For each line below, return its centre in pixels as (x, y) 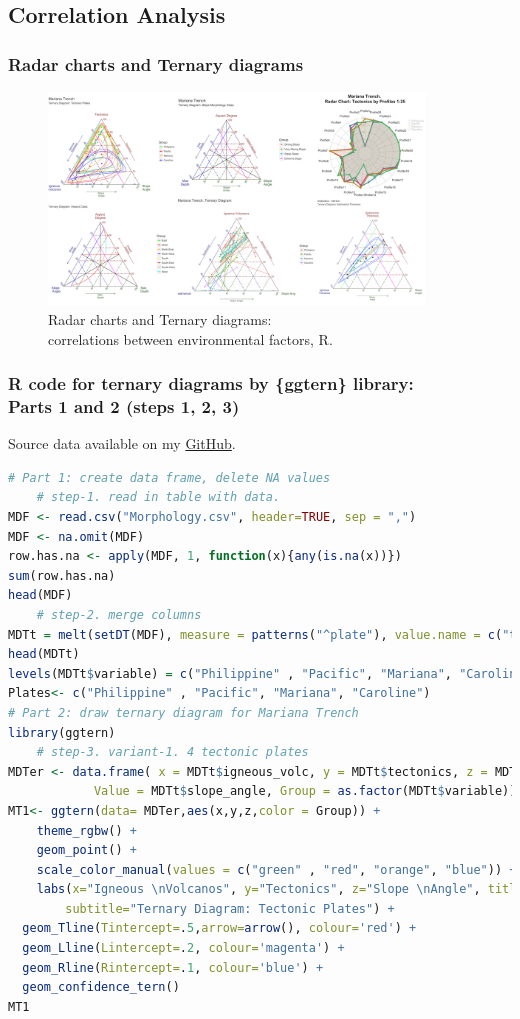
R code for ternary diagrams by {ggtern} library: (211, 383)
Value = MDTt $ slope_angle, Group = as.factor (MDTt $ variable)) (305, 791)
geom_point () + (86, 850)
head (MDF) (40, 595)
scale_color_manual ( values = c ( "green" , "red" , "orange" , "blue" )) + (276, 869)
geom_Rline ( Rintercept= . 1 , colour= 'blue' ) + (173, 967)
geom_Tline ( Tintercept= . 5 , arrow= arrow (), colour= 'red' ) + (219, 928)
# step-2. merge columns (119, 614)
